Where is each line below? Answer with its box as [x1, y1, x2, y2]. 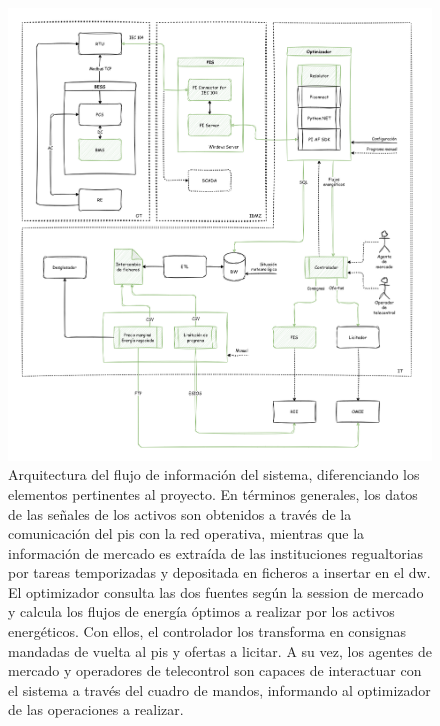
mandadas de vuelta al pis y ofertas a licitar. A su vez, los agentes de [8, 640, 433, 661]
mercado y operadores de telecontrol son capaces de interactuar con [8, 660, 422, 681]
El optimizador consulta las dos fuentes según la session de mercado [8, 581, 424, 602]
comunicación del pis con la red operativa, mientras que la [8, 523, 365, 544]
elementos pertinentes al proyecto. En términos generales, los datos [8, 483, 418, 504]
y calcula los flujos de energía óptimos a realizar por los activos [8, 601, 395, 622]
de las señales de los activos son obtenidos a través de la [8, 503, 352, 524]
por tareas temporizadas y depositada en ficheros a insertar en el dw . [8, 562, 431, 583]
